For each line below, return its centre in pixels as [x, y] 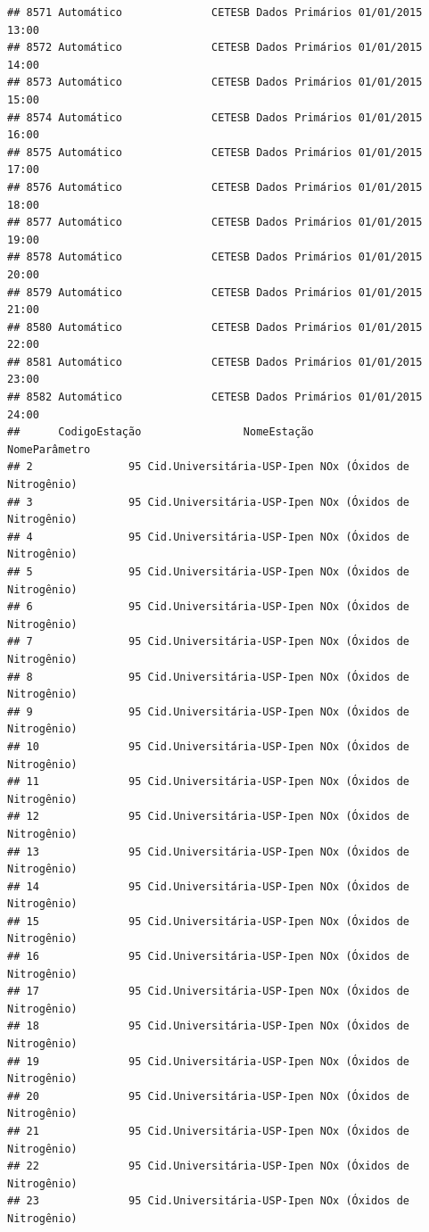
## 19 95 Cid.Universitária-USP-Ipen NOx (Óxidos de [209, 1061]
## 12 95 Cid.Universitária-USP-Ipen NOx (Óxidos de [209, 817]
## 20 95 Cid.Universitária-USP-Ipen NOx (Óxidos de [209, 1096]
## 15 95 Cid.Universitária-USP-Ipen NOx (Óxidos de [209, 921]
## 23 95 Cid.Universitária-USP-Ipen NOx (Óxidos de [209, 1201]
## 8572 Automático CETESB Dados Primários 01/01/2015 [215, 48]
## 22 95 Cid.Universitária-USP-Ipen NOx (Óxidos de [209, 1166]
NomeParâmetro [49, 449]
